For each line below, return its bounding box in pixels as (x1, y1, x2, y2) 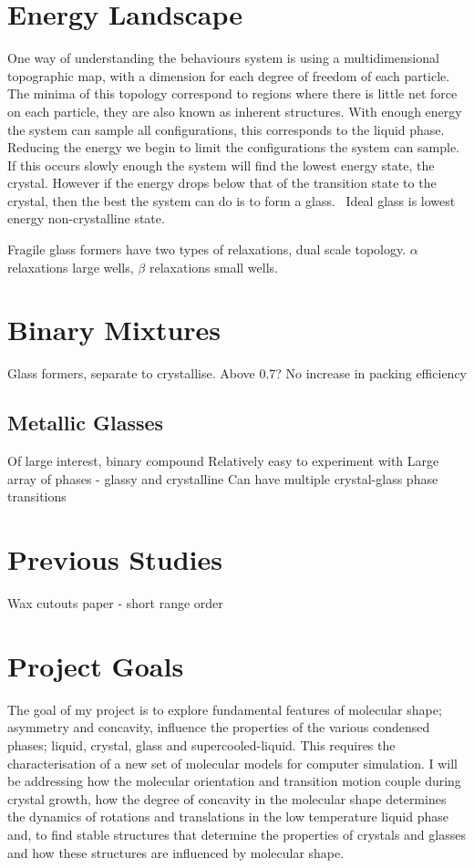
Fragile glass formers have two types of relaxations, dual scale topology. (7, 240, 407, 259)
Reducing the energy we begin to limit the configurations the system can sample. (7, 138, 459, 157)
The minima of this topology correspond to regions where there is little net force (7, 84, 458, 103)
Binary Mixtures (7, 311, 222, 348)
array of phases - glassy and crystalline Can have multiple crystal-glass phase (7, 469, 438, 488)
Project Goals (7, 646, 184, 684)
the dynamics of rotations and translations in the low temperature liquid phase (7, 807, 448, 826)
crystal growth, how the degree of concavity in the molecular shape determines (7, 789, 447, 808)
